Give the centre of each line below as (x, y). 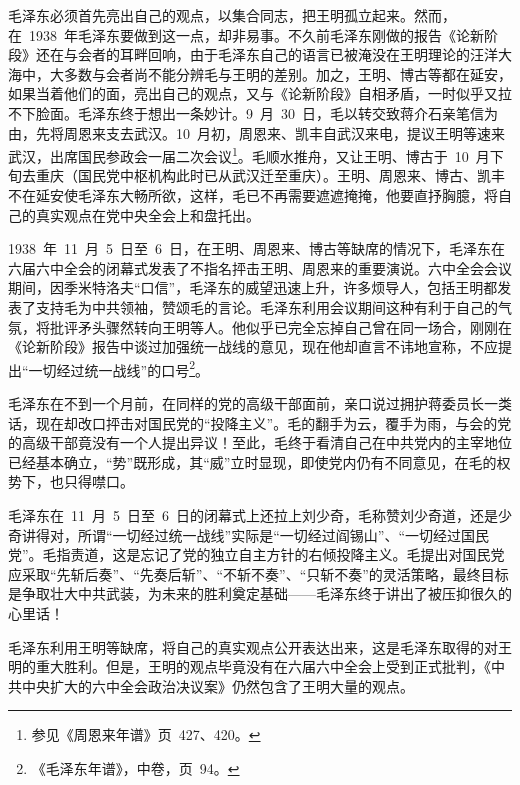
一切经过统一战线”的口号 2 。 (119, 368)
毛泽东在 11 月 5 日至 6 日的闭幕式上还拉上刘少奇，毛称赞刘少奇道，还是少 (260, 514)
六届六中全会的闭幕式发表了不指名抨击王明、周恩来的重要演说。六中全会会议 (260, 267)
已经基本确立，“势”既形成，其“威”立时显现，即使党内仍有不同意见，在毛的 (252, 461)
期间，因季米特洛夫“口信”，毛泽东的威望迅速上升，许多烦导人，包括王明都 (253, 287)
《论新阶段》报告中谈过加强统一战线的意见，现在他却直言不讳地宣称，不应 (253, 346)
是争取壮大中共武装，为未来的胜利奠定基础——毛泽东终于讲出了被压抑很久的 (260, 593)
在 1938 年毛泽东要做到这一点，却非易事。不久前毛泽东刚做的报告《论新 (246, 34)
